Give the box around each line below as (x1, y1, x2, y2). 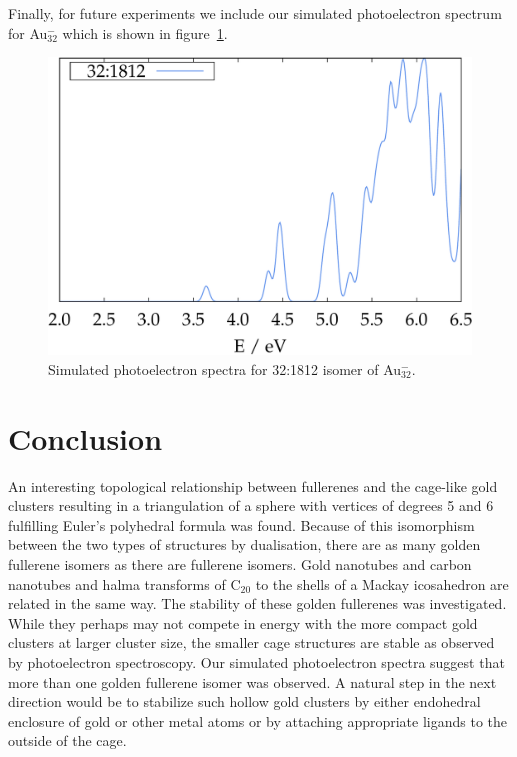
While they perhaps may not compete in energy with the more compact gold (8, 612, 478, 633)
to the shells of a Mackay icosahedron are (255, 573, 509, 594)
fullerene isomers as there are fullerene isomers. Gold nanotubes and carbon (8, 554, 472, 574)
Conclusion (8, 417, 163, 458)
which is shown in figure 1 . (62, 22, 228, 43)
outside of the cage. (8, 730, 127, 751)
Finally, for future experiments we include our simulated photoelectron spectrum (8, 3, 502, 23)
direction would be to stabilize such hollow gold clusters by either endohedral (8, 691, 481, 712)
